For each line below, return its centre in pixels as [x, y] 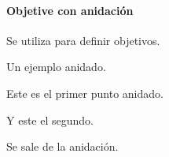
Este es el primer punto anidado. [85, 93]
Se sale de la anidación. [62, 146]
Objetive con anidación [70, 10]
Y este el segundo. [50, 120]
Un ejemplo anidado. [56, 67]
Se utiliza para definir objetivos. [83, 40]
